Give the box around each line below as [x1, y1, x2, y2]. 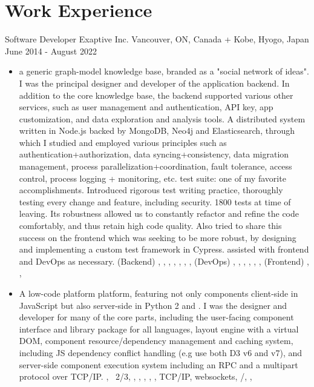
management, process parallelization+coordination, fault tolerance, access [19, 160, 292, 173]
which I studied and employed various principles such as [19, 136, 227, 148]
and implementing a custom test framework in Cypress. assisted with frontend [19, 243, 309, 256]
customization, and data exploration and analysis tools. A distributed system [19, 112, 306, 125]
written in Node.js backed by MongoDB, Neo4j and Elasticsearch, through [19, 124, 295, 137]
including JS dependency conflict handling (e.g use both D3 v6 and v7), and [19, 346, 303, 359]
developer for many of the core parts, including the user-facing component [19, 311, 294, 323]
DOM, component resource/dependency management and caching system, [19, 334, 293, 347]
